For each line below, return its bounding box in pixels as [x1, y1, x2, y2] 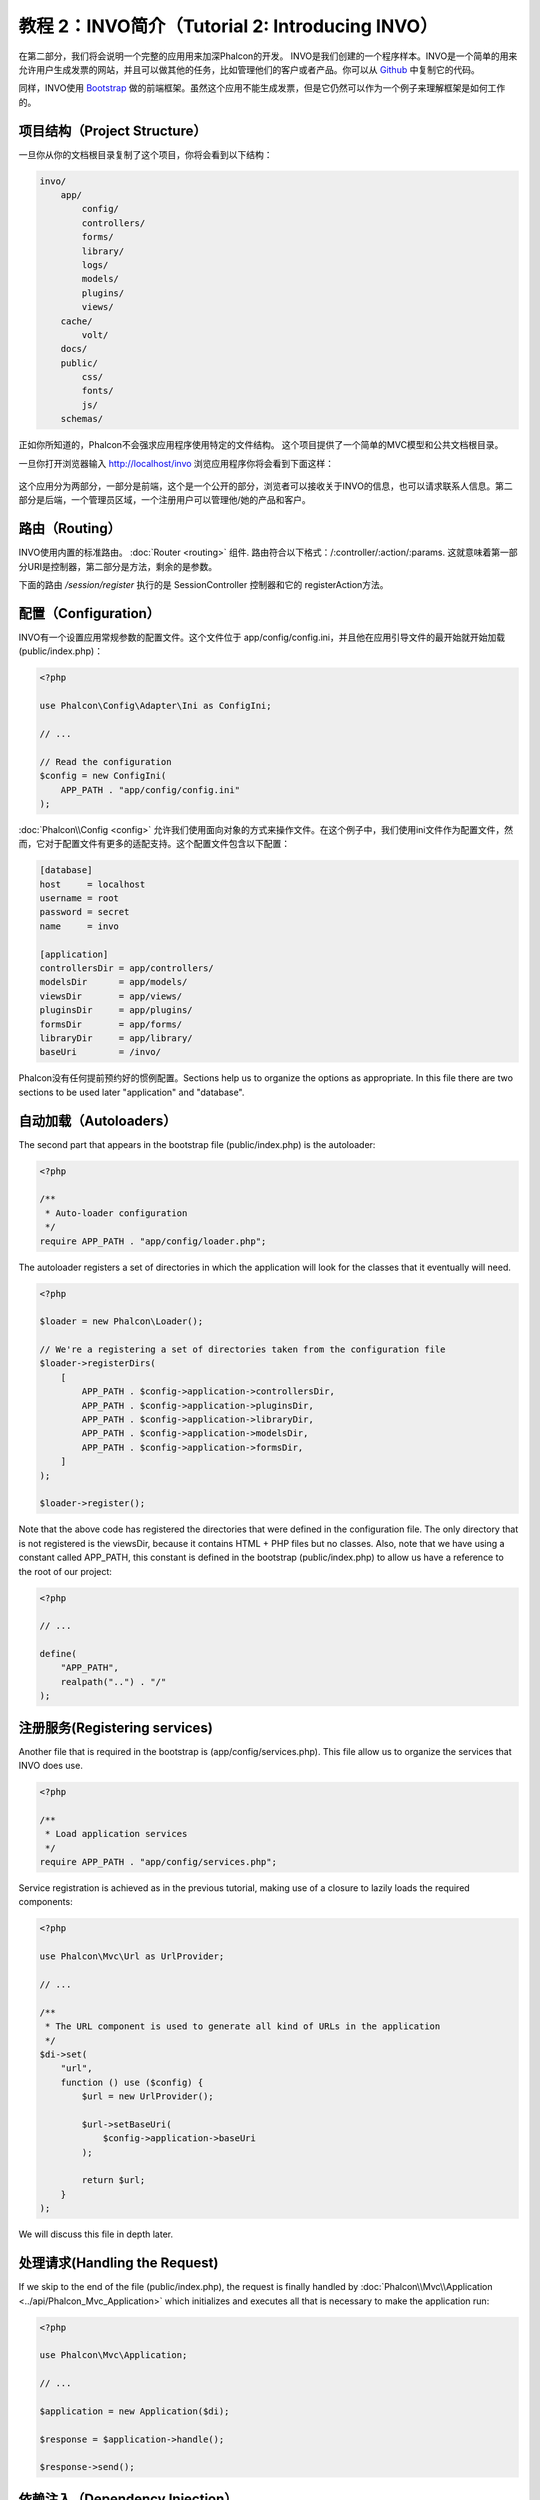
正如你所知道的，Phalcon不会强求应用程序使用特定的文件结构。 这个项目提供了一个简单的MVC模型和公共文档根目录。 [18, 439, 504, 451]
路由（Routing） [18, 520, 122, 537]
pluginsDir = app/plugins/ [39, 1005, 194, 1016]
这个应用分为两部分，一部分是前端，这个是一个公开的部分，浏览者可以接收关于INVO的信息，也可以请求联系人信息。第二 [18, 480, 514, 492]
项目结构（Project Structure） [18, 122, 207, 139]
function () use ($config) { [60, 2076, 204, 2088]
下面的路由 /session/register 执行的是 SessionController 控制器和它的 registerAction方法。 [18, 579, 389, 591]
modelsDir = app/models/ [39, 976, 188, 988]
